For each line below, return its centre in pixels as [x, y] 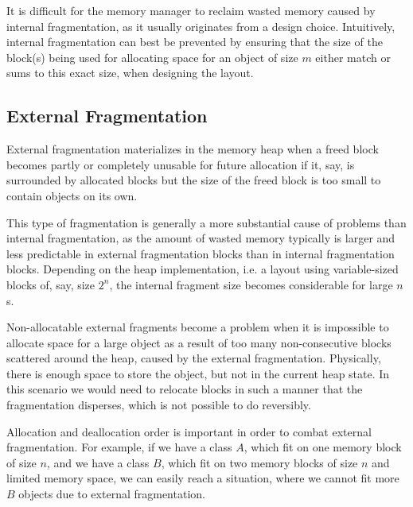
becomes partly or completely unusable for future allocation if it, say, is [181, 164]
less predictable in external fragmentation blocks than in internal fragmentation [201, 253]
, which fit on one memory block [323, 447]
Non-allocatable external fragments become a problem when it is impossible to [198, 327]
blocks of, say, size [51, 284]
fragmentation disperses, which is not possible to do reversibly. [159, 405]
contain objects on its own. [72, 195]
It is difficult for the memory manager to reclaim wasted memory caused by [191, 10]
